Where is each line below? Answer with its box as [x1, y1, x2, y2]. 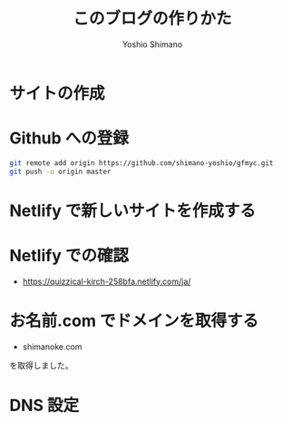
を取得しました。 [9, 359, 73, 370]
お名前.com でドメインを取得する [9, 310, 259, 331]
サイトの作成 [9, 83, 106, 103]
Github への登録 [9, 128, 130, 149]
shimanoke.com [22, 341, 83, 352]
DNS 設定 [9, 395, 80, 416]
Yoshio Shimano [122, 38, 183, 50]
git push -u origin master [9, 167, 112, 176]
